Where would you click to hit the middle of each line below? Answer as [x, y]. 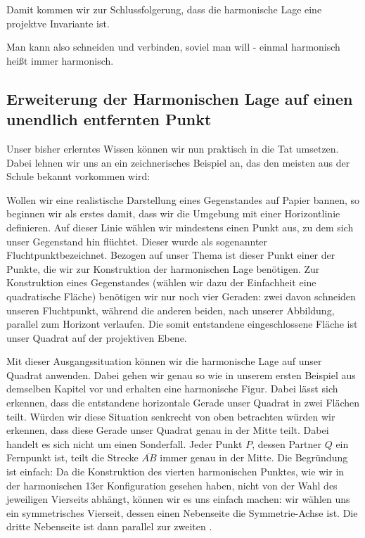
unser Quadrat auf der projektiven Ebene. [97, 337]
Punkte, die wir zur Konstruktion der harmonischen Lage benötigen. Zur [163, 268]
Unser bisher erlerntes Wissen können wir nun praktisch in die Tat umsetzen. [173, 148]
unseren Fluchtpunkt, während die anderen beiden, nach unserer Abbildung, [171, 310]
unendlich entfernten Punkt [109, 119]
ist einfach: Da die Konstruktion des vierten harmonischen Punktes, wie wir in [175, 472]
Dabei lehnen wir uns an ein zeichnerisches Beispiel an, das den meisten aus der [178, 162]
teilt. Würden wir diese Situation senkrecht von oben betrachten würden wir [171, 416]
